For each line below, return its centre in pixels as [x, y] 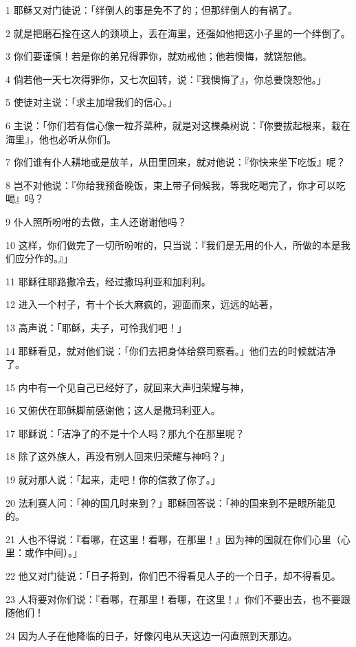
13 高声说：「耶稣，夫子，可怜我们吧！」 [96, 327]
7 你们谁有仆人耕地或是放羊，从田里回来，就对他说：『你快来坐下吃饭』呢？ [176, 162]
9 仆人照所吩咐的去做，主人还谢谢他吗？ [96, 221]
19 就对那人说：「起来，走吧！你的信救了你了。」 [113, 480]
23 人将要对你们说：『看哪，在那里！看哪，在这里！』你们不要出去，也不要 [173, 599]
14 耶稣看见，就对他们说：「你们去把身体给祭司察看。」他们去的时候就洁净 [171, 350]
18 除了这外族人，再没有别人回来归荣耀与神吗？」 [118, 456]
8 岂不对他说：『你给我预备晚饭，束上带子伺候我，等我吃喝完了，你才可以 [171, 185]
